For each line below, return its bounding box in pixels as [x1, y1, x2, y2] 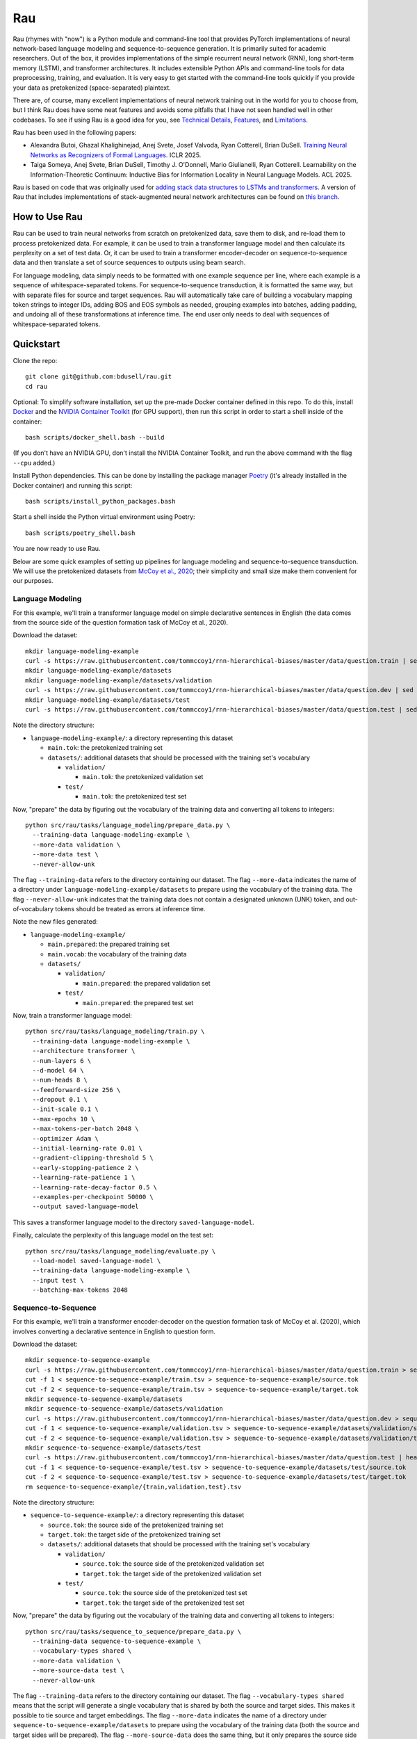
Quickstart [13, 338, 60, 350]
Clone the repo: [13, 356, 58, 364]
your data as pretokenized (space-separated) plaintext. [13, 83, 171, 92]
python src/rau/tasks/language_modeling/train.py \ [25, 1027, 205, 1036]
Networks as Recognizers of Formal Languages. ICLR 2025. [30, 150, 202, 159]
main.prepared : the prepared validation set [82, 979, 211, 987]
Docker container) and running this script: [13, 481, 133, 490]
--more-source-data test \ [32, 1667, 124, 1674]
